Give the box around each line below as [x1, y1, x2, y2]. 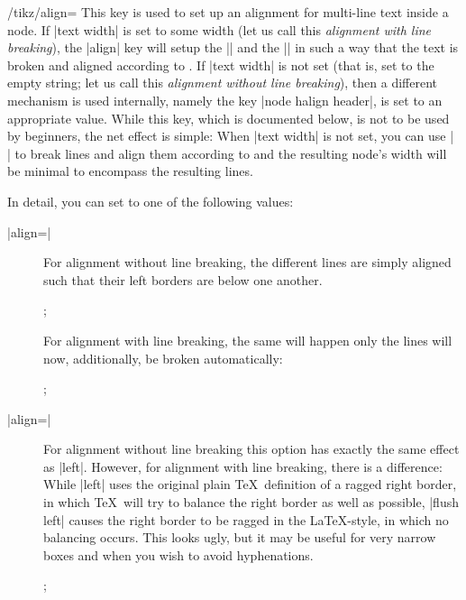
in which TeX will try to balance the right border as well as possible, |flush [43, 493, 459, 512]
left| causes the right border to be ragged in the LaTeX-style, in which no [43, 510, 449, 529]
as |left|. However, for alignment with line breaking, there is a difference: [43, 457, 443, 475]
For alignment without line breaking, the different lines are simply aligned [43, 253, 452, 272]
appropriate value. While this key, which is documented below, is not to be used [7, 108, 450, 127]
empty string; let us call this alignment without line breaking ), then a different [7, 73, 438, 92]
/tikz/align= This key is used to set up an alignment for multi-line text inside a [7, 3, 449, 21]
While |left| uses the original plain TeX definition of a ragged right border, [43, 475, 457, 494]
